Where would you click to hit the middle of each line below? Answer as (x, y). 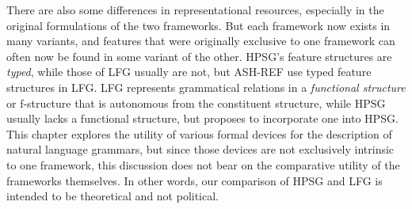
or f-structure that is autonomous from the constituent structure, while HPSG (196, 103)
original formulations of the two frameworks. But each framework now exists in (198, 25)
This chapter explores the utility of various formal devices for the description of (199, 133)
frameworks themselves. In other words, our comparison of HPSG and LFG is (195, 180)
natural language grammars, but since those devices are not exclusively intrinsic (200, 149)
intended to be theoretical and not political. (113, 196)
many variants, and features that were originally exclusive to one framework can (201, 41)
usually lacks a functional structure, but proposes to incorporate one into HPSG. (202, 118)
